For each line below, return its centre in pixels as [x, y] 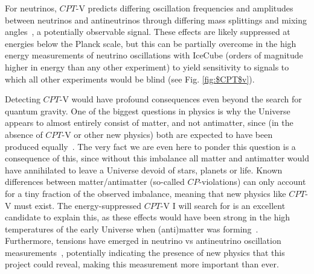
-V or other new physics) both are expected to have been [167, 134]
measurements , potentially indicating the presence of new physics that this [145, 252]
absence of [24, 134]
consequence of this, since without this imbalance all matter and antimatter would [157, 158]
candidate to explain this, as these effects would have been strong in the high [148, 217]
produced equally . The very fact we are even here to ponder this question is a [150, 146]
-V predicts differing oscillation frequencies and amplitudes [184, 8]
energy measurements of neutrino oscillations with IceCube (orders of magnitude [154, 55]
